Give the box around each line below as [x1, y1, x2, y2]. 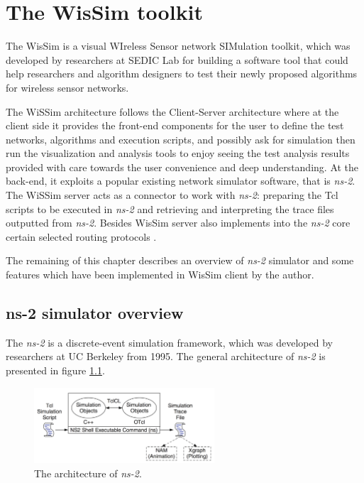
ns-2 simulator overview [6, 302, 184, 324]
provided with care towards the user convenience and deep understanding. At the [6, 159, 359, 174]
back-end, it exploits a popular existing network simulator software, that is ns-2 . [6, 173, 355, 188]
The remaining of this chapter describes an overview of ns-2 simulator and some [6, 253, 354, 268]
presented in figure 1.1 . [6, 363, 105, 378]
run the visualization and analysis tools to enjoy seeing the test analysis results [6, 146, 350, 161]
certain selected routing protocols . [6, 229, 157, 244]
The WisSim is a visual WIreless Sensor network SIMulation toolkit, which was [6, 38, 351, 53]
